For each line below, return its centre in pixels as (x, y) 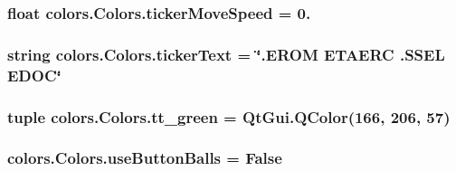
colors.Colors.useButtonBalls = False (145, 158)
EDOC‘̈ (34, 75)
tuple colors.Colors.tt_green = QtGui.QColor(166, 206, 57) (229, 116)
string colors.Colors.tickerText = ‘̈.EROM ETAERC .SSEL (226, 54)
